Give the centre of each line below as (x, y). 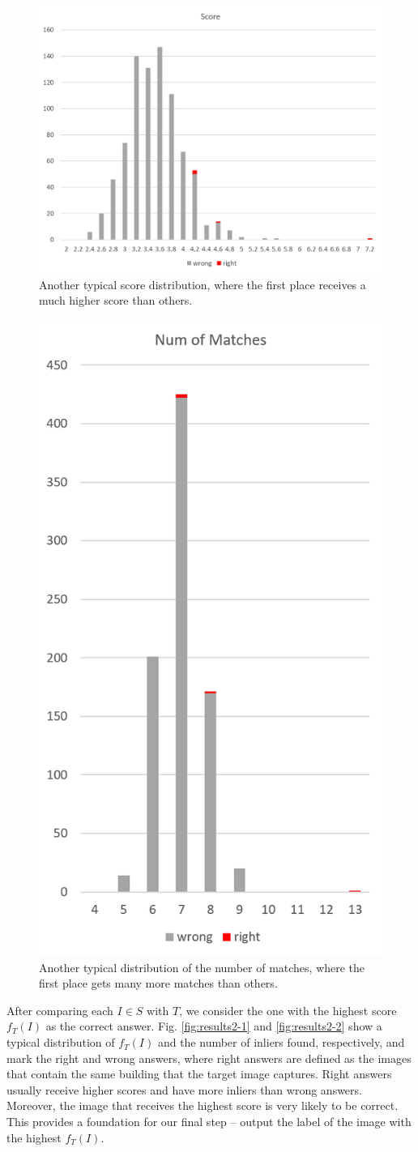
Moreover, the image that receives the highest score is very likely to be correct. (203, 1105)
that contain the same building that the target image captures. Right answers (199, 1074)
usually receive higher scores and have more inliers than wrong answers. (184, 1089)
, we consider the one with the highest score (288, 1010)
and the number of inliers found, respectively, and (281, 1042)
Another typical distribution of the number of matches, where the (202, 967)
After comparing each (60, 1010)
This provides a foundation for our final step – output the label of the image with (209, 1122)
